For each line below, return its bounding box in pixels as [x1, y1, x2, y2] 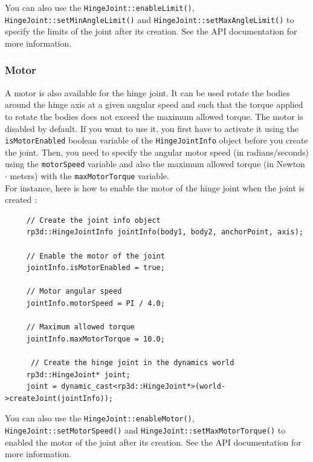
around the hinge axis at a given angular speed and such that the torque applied [5, 98, 303, 111]
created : [5, 193, 37, 206]
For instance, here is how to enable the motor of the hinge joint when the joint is [5, 181, 305, 194]
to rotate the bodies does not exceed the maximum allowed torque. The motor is [5, 110, 303, 122]
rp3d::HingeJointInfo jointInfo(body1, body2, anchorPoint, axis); [26, 228, 303, 237]
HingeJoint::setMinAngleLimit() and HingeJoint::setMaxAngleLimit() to [5, 13, 294, 25]
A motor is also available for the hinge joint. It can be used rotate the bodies [5, 86, 290, 99]
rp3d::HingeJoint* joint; [26, 370, 131, 379]
